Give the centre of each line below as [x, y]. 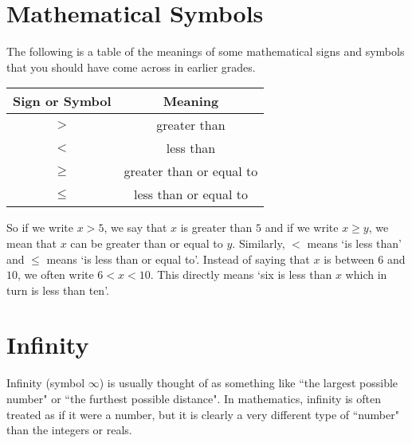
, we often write [56, 274]
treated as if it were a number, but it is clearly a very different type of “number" [203, 414]
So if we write [40, 227]
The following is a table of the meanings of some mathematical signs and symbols [206, 51]
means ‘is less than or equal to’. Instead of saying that [178, 259]
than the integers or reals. [69, 430]
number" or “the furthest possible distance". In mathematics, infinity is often [194, 398]
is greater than [216, 227]
